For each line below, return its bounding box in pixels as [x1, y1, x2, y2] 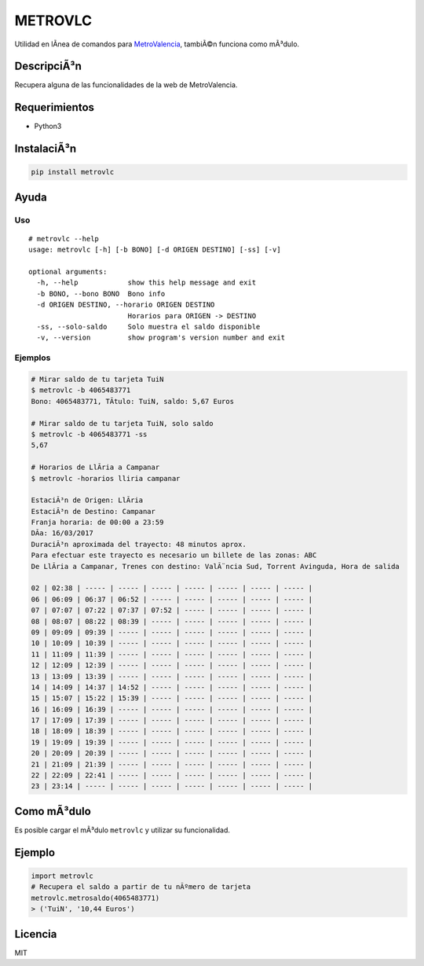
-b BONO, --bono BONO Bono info [36, 289, 166, 298]
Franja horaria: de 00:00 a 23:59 [31, 518, 164, 527]
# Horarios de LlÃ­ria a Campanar [31, 463, 160, 472]
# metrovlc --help [28, 234, 100, 243]
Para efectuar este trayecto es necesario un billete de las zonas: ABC [31, 551, 317, 560]
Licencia [14, 927, 57, 941]
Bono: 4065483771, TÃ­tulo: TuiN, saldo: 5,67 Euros [31, 397, 235, 406]
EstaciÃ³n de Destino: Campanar [31, 507, 156, 516]
